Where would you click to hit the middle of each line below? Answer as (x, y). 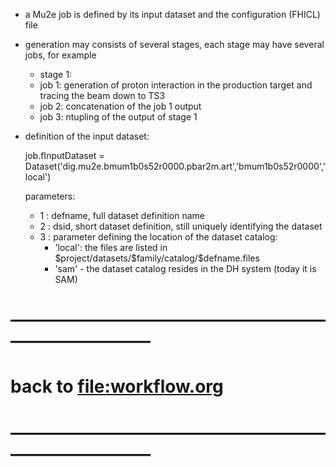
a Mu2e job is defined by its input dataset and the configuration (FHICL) (172, 14)
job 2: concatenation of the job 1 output (120, 106)
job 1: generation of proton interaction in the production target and (176, 85)
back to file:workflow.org (117, 386)
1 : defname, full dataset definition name (122, 215)
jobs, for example (60, 55)
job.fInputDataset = (64, 155)
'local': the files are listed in (111, 247)
